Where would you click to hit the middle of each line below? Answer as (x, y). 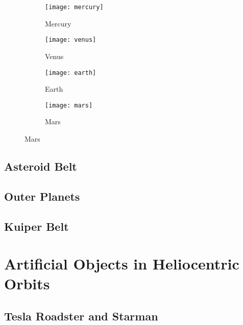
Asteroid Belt (41, 166)
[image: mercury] (74, 7)
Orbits (27, 283)
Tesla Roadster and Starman (81, 316)
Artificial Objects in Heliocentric (122, 264)
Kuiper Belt (37, 226)
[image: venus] (71, 40)
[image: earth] (71, 73)
